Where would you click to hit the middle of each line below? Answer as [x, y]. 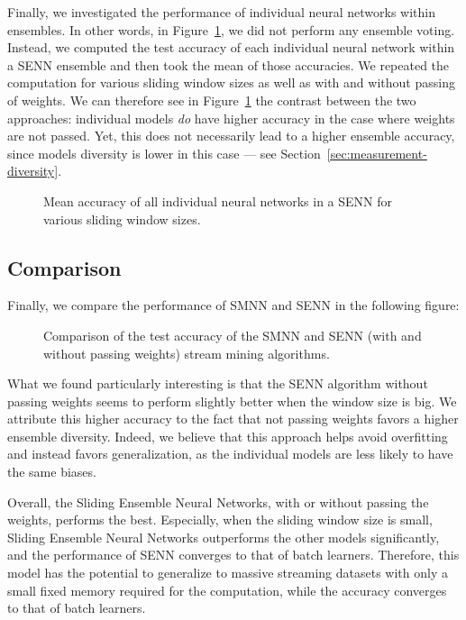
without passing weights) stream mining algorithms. [187, 353]
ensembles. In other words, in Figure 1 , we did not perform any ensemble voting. [231, 29]
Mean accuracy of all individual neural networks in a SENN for [218, 201]
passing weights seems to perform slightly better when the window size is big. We [232, 401]
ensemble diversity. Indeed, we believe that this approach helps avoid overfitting [228, 436]
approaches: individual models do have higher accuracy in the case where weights [231, 118]
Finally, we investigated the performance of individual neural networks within [222, 12]
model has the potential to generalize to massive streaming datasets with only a [228, 573]
